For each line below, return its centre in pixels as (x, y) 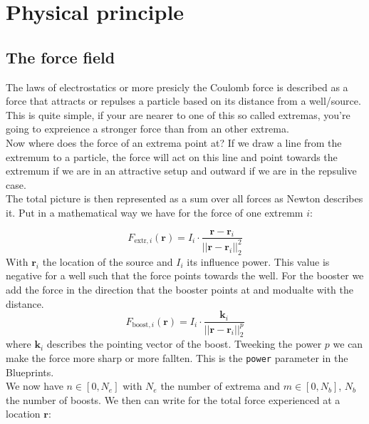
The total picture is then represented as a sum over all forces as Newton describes (184, 198)
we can (348, 344)
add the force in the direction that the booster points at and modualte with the (180, 289)
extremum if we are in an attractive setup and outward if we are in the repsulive (181, 171)
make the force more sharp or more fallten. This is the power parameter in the (177, 357)
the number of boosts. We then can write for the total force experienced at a (173, 399)
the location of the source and (108, 261)
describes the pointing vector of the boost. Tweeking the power (184, 344)
